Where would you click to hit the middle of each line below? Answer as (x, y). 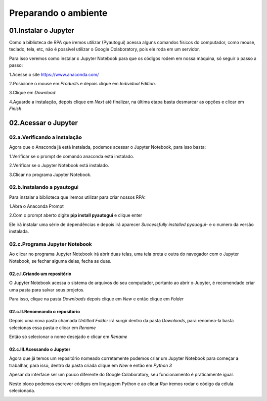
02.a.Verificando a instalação (45, 137)
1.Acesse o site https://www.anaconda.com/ (54, 74)
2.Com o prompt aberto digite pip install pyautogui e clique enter (76, 215)
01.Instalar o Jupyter (42, 30)
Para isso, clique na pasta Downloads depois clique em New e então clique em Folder (96, 299)
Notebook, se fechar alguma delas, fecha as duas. (60, 261)
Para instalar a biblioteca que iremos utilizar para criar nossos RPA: (77, 197)
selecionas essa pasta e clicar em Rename (53, 328)
